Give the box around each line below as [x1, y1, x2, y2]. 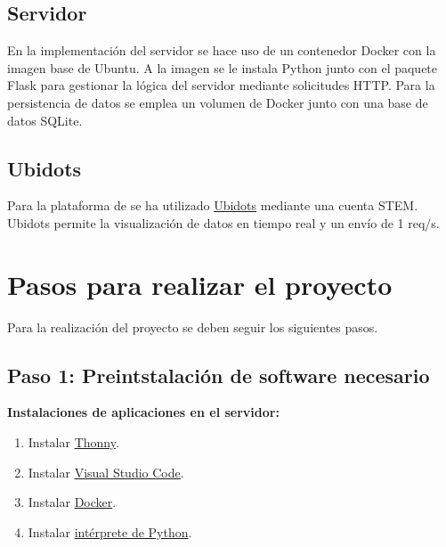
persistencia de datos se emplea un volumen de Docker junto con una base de [7, 93, 428, 111]
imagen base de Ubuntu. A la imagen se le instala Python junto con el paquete [7, 58, 438, 77]
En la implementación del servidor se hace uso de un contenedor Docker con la [7, 41, 436, 60]
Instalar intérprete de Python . [28, 522, 192, 541]
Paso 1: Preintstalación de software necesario [7, 361, 430, 388]
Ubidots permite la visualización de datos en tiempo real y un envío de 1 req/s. [7, 213, 440, 232]
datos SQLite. [7, 110, 83, 129]
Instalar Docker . [28, 493, 117, 511]
